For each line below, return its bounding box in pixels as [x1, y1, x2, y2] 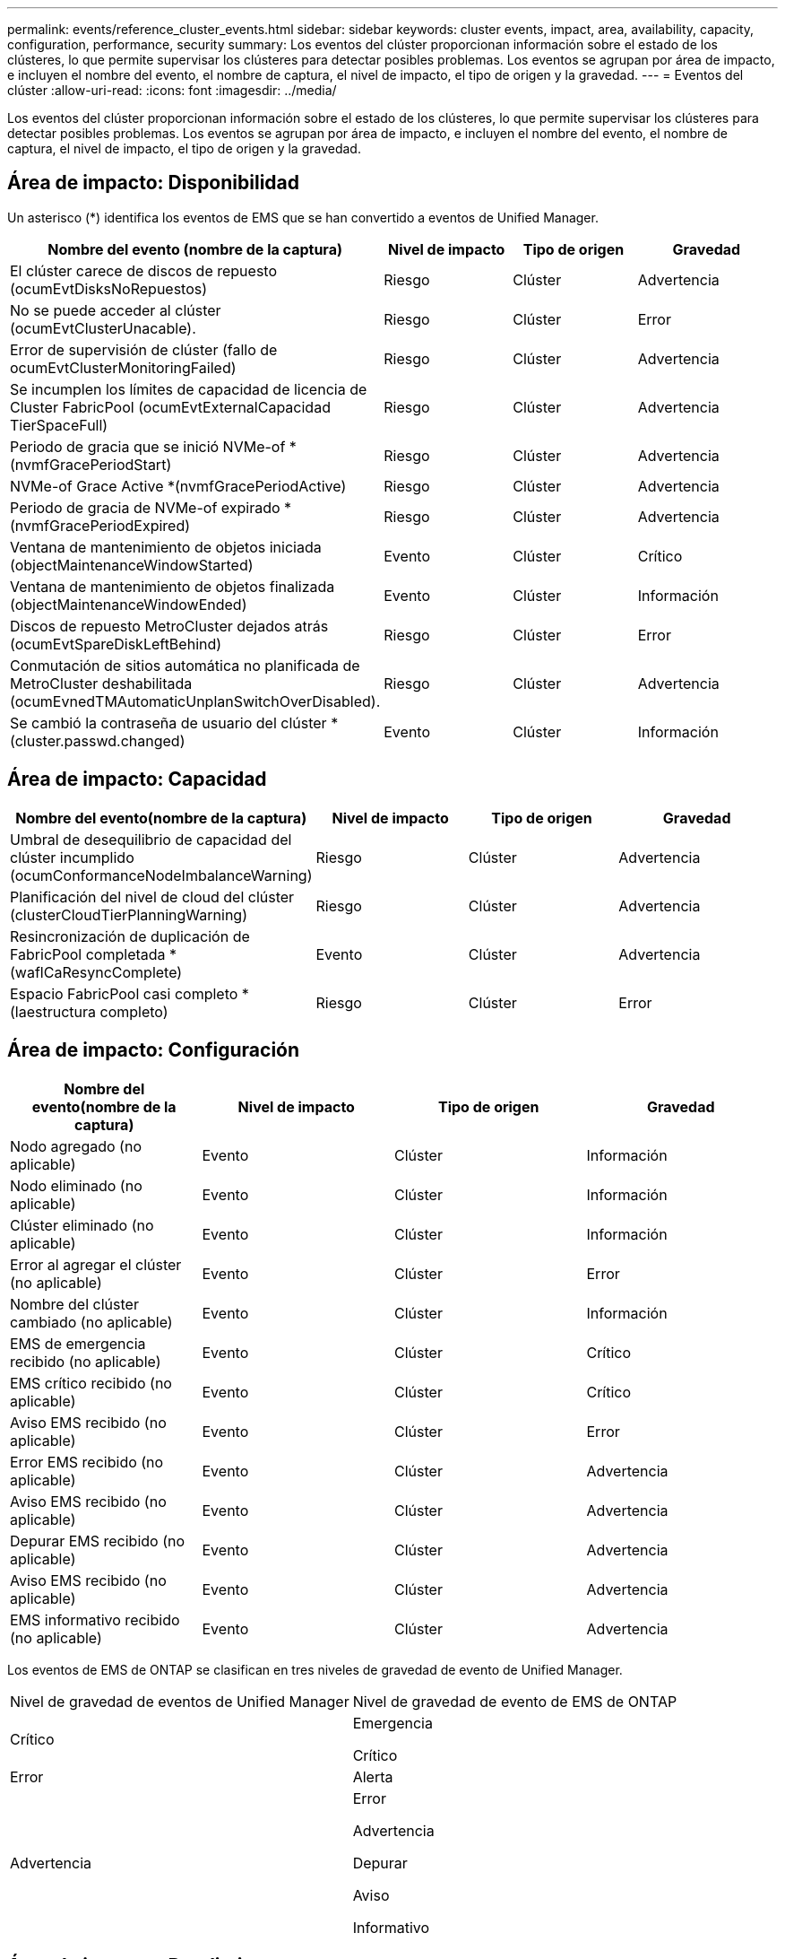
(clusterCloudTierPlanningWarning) [10, 905, 247, 924]
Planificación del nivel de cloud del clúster [10, 887, 295, 906]
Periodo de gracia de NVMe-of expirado [10, 498, 280, 517]
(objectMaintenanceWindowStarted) [10, 555, 254, 574]
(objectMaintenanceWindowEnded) [10, 595, 247, 614]
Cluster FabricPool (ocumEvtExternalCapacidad [10, 397, 331, 416]
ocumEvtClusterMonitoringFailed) [10, 358, 237, 377]
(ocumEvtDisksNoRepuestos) [10, 279, 208, 298]
